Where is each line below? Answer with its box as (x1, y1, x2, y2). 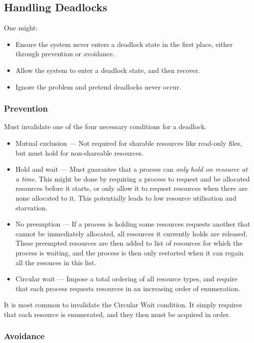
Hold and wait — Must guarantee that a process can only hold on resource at (15, 164, 248, 174)
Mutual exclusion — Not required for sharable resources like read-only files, (15, 137, 242, 148)
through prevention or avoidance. (15, 48, 115, 59)
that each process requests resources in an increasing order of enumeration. (15, 283, 240, 293)
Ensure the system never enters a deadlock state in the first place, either (15, 39, 233, 49)
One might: (4, 23, 38, 33)
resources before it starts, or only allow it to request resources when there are (15, 183, 248, 193)
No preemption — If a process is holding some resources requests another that (15, 219, 251, 229)
